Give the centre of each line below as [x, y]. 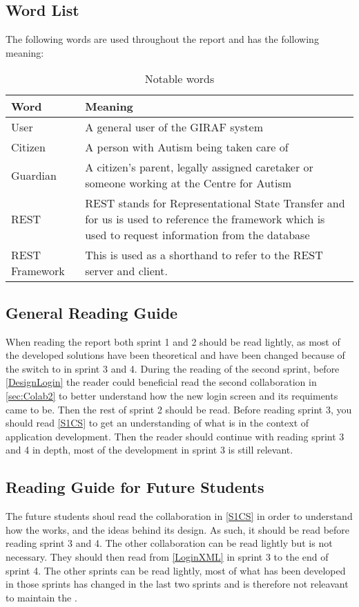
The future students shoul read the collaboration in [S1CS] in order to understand [179, 516]
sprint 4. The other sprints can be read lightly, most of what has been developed [176, 570]
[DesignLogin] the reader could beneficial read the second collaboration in [161, 382]
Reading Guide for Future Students [135, 487]
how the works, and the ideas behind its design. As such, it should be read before [178, 529]
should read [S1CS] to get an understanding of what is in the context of [157, 423]
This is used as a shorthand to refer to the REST [204, 255]
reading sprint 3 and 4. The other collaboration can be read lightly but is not [169, 543]
